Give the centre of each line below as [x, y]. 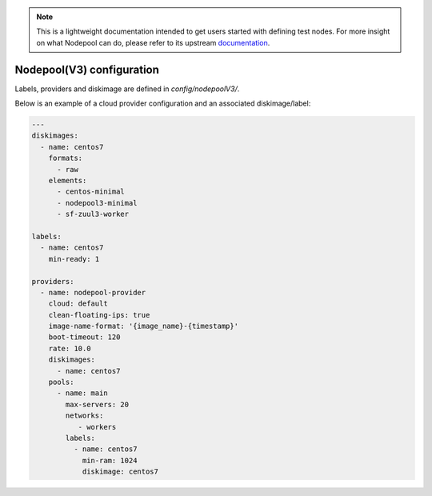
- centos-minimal [91, 192]
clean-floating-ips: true [99, 315]
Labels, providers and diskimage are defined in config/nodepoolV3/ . [127, 89]
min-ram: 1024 [110, 460]
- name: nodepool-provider [93, 292]
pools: [61, 382]
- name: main [82, 393]
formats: [66, 158]
